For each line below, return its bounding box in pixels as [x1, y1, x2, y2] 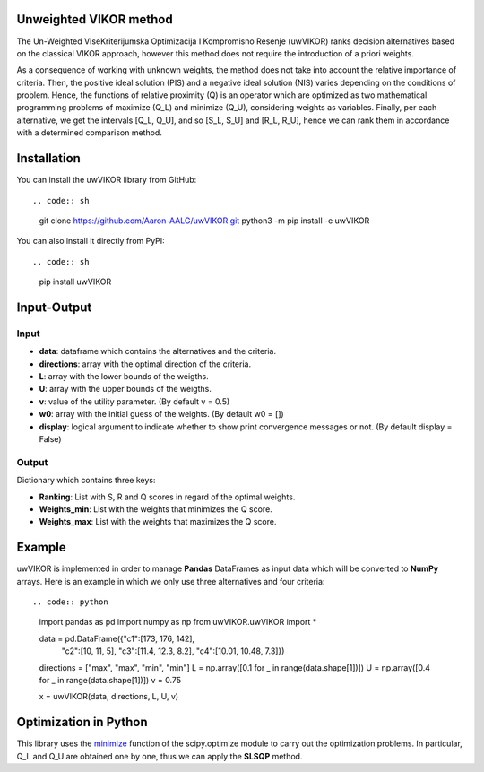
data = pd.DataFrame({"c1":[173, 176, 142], [39, 633, 195, 644]
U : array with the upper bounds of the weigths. [39, 384, 212, 395]
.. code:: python [32, 597, 108, 607]
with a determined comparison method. [16, 127, 163, 138]
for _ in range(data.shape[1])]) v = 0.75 [39, 674, 182, 685]
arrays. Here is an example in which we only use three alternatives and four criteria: [16, 576, 325, 586]
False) [39, 434, 62, 444]
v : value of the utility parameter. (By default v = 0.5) [39, 395, 230, 407]
